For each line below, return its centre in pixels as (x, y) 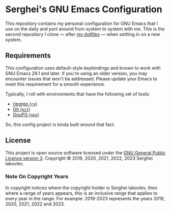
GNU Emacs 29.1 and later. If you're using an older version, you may (76, 73)
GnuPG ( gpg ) (26, 114)
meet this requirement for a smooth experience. (55, 84)
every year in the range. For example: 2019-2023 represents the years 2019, (85, 198)
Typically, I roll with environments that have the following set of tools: (78, 94)
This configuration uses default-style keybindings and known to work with (83, 68)
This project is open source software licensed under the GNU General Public (85, 153)
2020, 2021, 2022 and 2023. (35, 204)
